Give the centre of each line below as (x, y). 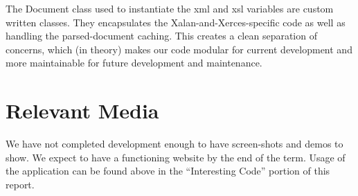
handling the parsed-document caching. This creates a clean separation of (161, 36)
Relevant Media (82, 110)
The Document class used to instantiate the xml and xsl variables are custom (170, 8)
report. (20, 184)
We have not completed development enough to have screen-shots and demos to (174, 144)
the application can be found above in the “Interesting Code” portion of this (168, 171)
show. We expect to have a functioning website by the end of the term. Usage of (176, 157)
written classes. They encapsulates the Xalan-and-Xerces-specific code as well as (176, 22)
